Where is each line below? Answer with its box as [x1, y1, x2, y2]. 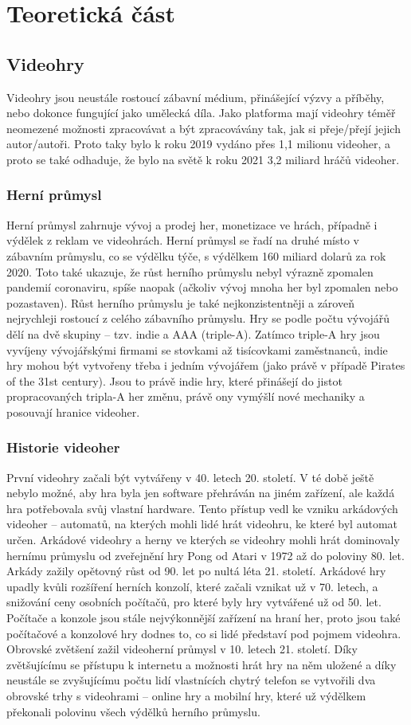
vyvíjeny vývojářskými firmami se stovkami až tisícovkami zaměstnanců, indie [6, 341, 388, 358]
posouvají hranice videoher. [6, 403, 140, 420]
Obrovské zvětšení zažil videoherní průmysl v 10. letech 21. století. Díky [6, 641, 358, 657]
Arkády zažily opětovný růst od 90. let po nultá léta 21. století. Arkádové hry [6, 562, 386, 579]
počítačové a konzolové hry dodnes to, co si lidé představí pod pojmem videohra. [6, 625, 401, 641]
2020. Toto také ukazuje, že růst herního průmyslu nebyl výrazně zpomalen [6, 263, 374, 280]
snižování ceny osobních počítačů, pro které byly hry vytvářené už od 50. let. [6, 594, 382, 610]
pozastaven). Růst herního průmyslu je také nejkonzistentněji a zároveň [6, 294, 354, 311]
